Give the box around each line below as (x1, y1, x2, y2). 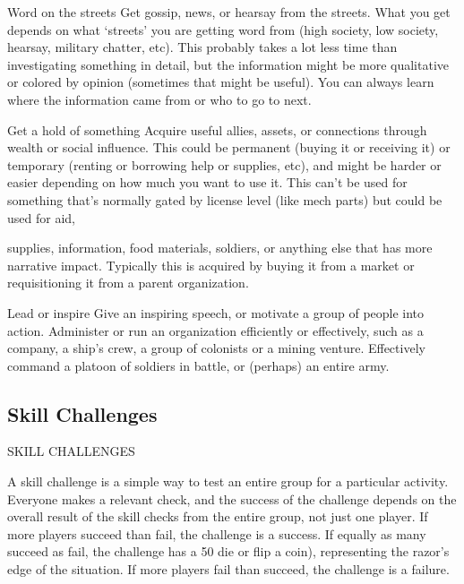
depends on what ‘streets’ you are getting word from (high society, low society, (7, 20, 439, 39)
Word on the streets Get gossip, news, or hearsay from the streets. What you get (7, 3, 451, 21)
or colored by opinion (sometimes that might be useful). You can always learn (7, 73, 434, 91)
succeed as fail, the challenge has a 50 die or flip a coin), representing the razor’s (7, 542, 450, 561)
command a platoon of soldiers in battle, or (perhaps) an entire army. (7, 356, 390, 374)
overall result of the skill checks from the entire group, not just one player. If (7, 507, 428, 526)
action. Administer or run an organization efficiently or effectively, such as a (7, 321, 424, 339)
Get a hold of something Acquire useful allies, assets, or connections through (7, 120, 427, 139)
